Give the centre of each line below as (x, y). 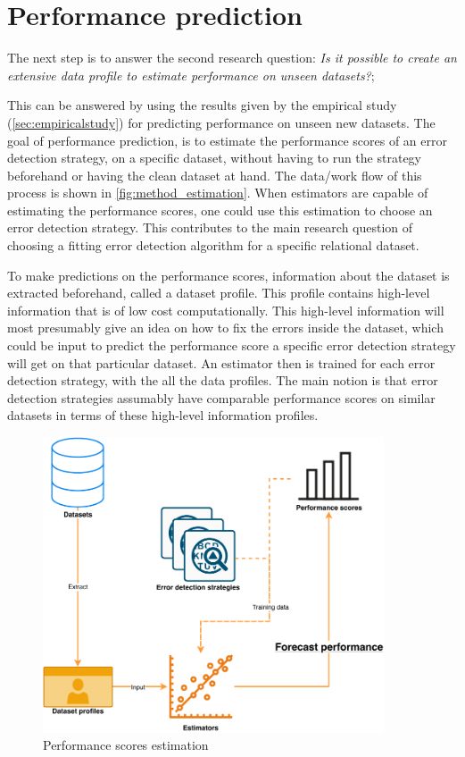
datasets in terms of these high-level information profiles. (163, 415)
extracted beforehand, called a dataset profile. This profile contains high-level (219, 293)
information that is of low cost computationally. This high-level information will (226, 310)
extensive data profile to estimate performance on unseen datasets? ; (191, 75)
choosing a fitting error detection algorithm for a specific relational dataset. (213, 245)
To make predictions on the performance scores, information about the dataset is (228, 275)
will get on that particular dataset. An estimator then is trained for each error (221, 362)
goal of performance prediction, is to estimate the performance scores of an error (227, 140)
